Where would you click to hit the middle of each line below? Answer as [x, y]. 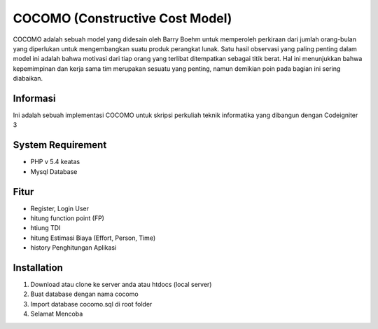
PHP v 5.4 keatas [55, 162]
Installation [38, 268]
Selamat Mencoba [57, 314]
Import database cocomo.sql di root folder [91, 304]
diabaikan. [28, 79]
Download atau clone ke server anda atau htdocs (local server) [121, 285]
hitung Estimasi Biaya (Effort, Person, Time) [93, 238]
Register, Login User [60, 208]
